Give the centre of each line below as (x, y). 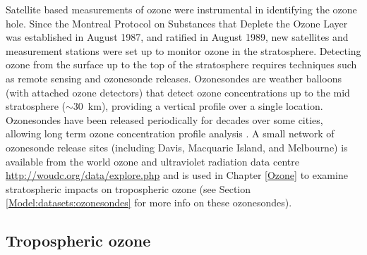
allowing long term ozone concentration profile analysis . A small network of (170, 133)
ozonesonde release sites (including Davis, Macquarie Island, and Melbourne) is (177, 147)
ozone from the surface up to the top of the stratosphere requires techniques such (181, 64)
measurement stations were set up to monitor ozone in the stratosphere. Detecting (183, 50)
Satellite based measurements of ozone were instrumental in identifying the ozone (181, 9)
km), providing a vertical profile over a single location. (205, 106)
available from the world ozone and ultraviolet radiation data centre (152, 161)
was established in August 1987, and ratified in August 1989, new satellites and (177, 37)
